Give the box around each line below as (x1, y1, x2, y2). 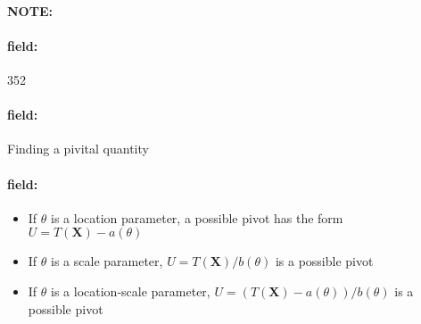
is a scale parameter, (51, 252, 163, 270)
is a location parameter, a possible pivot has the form (51, 208, 343, 227)
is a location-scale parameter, (51, 281, 210, 300)
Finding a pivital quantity (7, 139, 149, 158)
